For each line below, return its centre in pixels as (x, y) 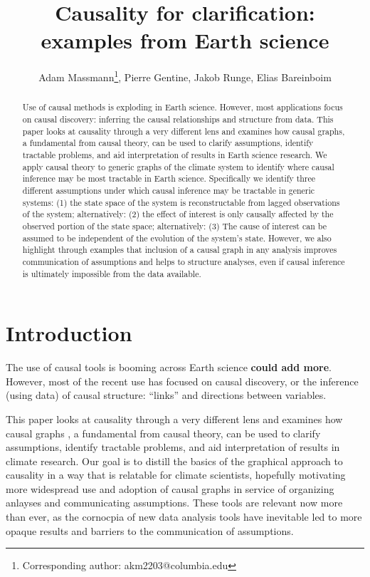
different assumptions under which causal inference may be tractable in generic (169, 190)
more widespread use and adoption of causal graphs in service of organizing (170, 488)
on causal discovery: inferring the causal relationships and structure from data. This (178, 119)
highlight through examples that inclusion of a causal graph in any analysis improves (180, 250)
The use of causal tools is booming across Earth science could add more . (169, 367)
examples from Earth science (185, 40)
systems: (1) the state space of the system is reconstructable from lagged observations (181, 202)
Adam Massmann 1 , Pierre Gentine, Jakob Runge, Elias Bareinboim (185, 76)
